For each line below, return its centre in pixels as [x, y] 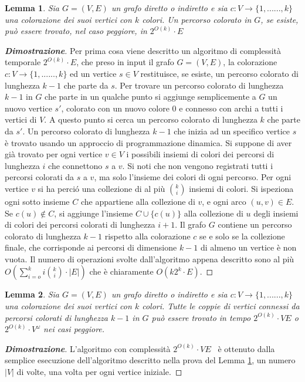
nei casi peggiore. [74, 329]
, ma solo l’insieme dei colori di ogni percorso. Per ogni [193, 177]
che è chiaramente [121, 271]
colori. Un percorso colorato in [197, 19]
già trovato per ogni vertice [54, 154]
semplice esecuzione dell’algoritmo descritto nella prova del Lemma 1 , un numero [150, 360]
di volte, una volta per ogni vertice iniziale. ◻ [99, 372]
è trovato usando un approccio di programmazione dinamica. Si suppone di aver [148, 142]
